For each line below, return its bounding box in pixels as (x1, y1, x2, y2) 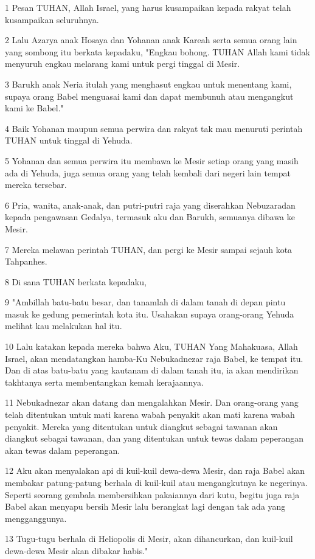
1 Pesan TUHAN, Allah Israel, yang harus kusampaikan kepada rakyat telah (5, 1, 291, 13)
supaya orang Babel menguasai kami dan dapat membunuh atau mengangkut (5, 89, 294, 102)
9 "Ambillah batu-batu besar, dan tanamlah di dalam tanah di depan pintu (5, 296, 286, 308)
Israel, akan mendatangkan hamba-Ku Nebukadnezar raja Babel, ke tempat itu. (5, 352, 303, 364)
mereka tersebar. (5, 178, 67, 191)
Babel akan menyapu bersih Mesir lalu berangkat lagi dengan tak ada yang (5, 500, 286, 513)
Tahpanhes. (5, 255, 47, 268)
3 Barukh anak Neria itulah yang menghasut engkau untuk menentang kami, (5, 77, 292, 90)
